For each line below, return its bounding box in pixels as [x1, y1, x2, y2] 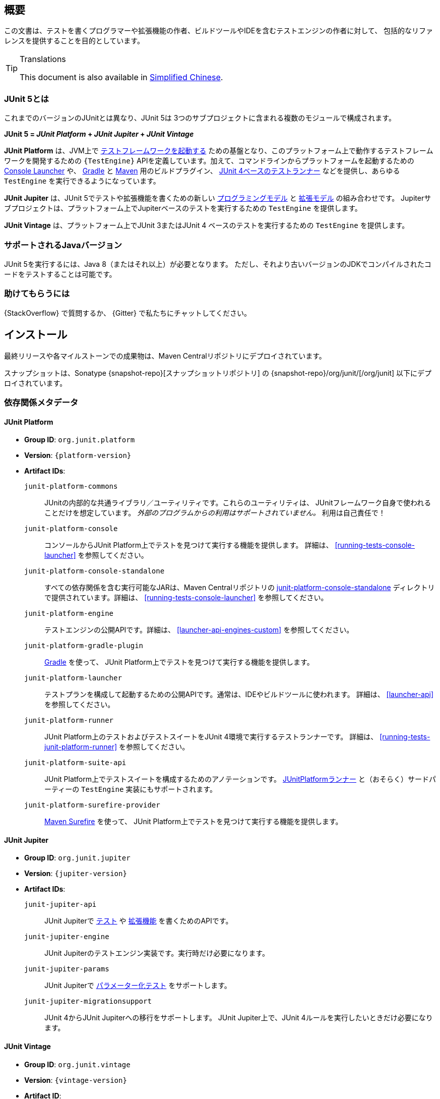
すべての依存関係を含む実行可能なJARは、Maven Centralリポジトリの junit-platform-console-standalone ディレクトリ [44, 583, 435, 592]
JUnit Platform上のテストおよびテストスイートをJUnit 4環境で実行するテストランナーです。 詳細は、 [44, 732, 378, 741]
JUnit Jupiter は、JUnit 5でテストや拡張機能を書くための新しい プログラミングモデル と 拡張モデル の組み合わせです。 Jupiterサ [4, 194, 431, 203]
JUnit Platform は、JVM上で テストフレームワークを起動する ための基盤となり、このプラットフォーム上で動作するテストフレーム [4, 146, 433, 155]
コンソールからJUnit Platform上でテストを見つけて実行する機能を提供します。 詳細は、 [44, 541, 333, 550]
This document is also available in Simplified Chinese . [20, 72, 223, 83]
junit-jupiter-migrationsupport [24, 997, 152, 1006]
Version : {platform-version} [24, 451, 132, 460]
